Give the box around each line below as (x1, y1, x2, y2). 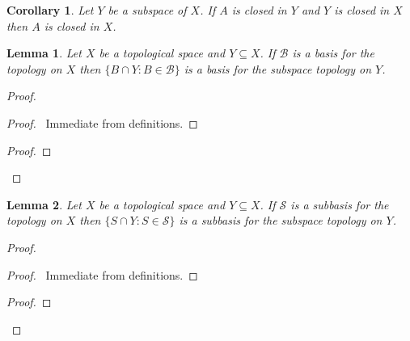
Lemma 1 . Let (6, 44, 82, 61)
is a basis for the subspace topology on (184, 60, 372, 77)
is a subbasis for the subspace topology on (179, 212, 383, 229)
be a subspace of (108, 2, 187, 18)
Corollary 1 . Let (6, 2, 94, 18)
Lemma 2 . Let (6, 196, 82, 213)
